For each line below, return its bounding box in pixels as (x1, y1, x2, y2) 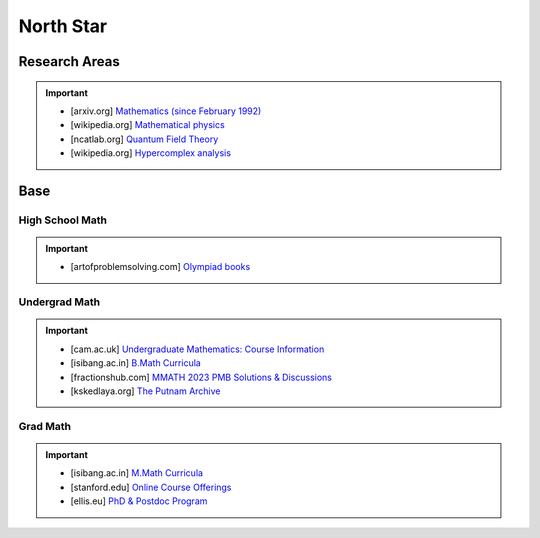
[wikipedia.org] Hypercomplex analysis (70, 147, 232, 159)
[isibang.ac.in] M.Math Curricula (70, 467, 204, 479)
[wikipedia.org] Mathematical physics (70, 119, 225, 131)
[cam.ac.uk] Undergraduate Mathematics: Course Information (70, 343, 325, 355)
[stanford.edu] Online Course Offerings (70, 481, 232, 493)
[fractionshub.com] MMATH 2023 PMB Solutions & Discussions (70, 371, 332, 383)
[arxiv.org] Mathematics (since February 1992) (70, 105, 262, 117)
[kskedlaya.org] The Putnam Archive (70, 385, 221, 397)
